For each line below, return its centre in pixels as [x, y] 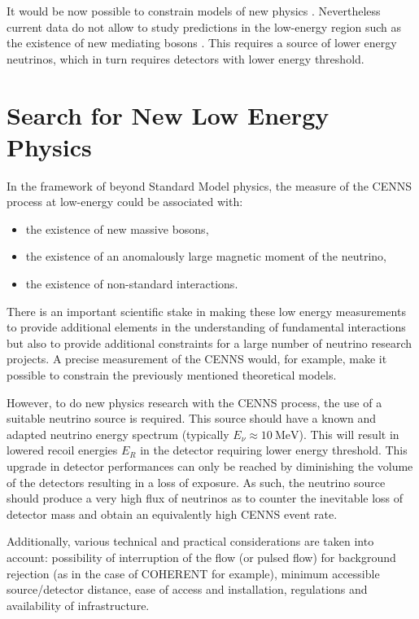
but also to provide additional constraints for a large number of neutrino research [209, 342]
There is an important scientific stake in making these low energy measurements [206, 311]
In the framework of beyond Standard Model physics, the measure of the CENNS [209, 185]
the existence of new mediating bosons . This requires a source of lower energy [202, 43]
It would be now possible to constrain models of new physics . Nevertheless [194, 11]
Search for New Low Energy [168, 114]
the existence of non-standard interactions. [132, 284]
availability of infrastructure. [78, 605]
